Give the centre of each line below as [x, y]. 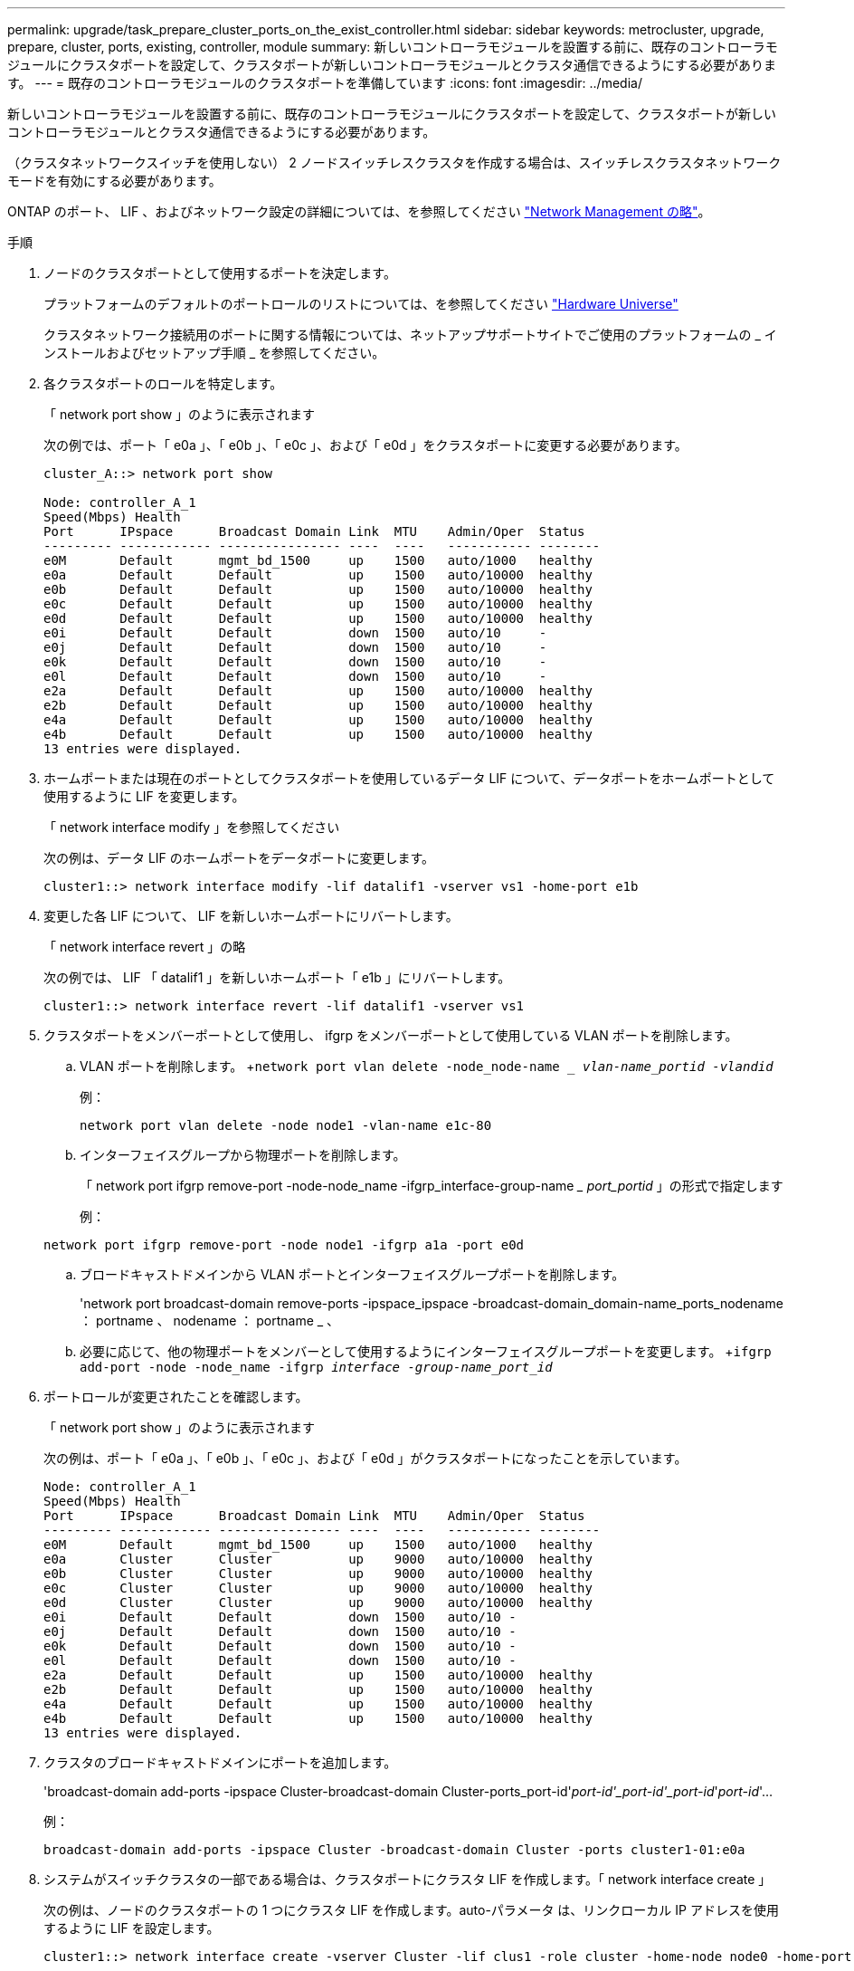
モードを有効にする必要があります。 [114, 181]
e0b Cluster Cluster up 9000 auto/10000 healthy [318, 1574]
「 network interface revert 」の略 [145, 947]
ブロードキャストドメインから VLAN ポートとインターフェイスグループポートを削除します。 [352, 1274]
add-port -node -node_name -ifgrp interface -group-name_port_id [316, 1367]
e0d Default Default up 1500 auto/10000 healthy [318, 618]
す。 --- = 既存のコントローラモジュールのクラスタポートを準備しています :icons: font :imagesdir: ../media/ [325, 83]
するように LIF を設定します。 [132, 1928]
